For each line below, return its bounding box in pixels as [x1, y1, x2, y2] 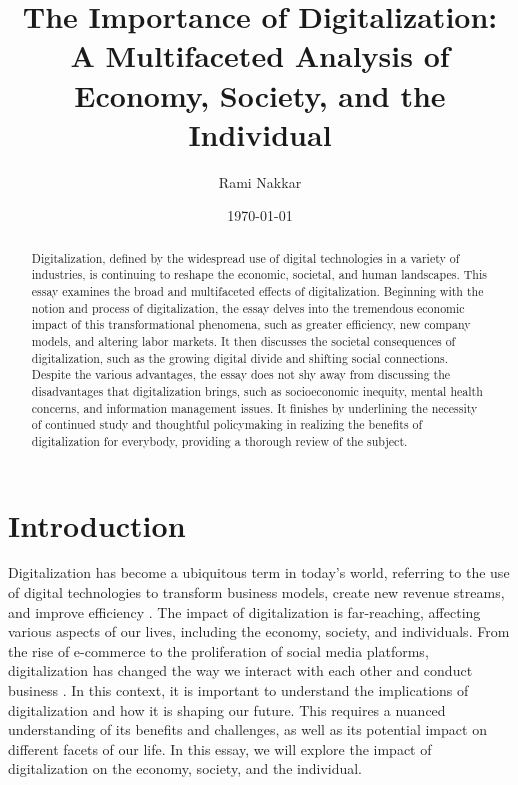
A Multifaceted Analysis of [70, 35, 450, 76]
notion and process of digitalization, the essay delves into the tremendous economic [31, 299, 465, 316]
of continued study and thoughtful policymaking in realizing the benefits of [31, 416, 423, 433]
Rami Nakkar [218, 171, 302, 192]
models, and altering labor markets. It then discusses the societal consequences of [31, 332, 456, 349]
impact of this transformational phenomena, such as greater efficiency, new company [31, 316, 471, 333]
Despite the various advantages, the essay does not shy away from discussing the [31, 366, 451, 383]
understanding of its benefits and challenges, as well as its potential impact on [8, 719, 487, 740]
